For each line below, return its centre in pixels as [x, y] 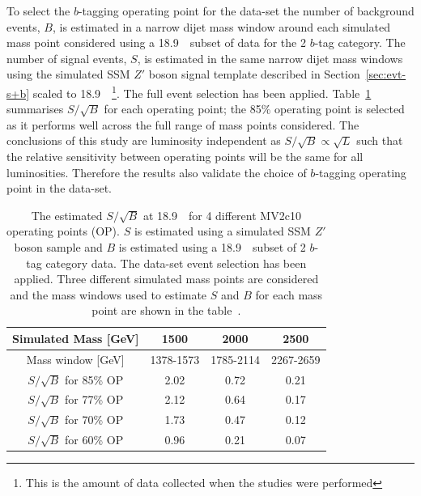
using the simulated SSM [68, 74]
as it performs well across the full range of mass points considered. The [183, 124]
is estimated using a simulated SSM [222, 231]
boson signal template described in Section [254, 74]
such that [380, 140]
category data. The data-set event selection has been [176, 263]
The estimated [67, 215]
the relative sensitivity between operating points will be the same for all [185, 156]
